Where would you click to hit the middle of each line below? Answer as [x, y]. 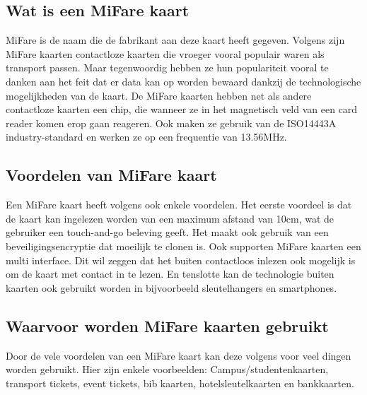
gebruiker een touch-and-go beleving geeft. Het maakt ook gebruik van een [167, 232]
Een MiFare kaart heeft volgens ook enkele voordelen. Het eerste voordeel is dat [179, 205]
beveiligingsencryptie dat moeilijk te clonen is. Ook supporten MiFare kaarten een [183, 246]
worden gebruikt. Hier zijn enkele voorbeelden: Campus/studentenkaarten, [167, 369]
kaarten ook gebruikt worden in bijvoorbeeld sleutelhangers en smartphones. [171, 287]
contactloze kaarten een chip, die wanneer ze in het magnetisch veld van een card [182, 109]
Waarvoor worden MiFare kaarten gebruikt [167, 325]
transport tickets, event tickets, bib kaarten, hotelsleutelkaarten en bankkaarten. [180, 383]
